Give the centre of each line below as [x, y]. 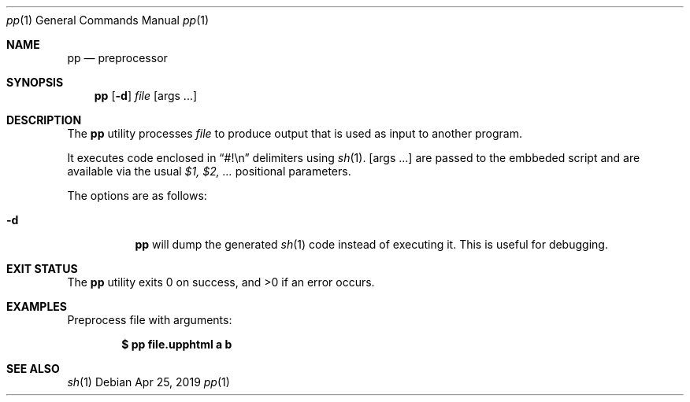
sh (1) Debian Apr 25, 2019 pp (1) [148, 382]
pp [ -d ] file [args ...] [146, 96]
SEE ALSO [33, 369]
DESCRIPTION [44, 120]
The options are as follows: [137, 195]
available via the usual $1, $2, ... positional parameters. [209, 171]
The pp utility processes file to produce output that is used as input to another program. [295, 133]
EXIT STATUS [42, 269]
